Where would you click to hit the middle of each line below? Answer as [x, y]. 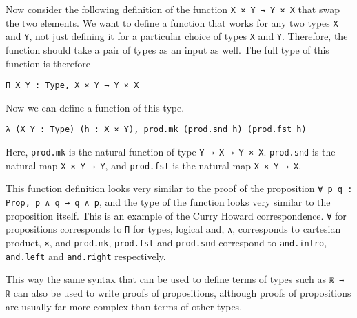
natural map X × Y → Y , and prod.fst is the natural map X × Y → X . [154, 165]
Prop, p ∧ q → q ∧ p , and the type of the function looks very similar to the [168, 202]
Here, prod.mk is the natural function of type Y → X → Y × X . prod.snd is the [171, 152]
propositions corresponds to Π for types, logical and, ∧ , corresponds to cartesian [173, 229]
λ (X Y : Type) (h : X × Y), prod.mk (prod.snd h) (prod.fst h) [156, 130]
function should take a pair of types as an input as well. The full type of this [167, 49]
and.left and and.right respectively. [86, 256]
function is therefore [48, 63]
